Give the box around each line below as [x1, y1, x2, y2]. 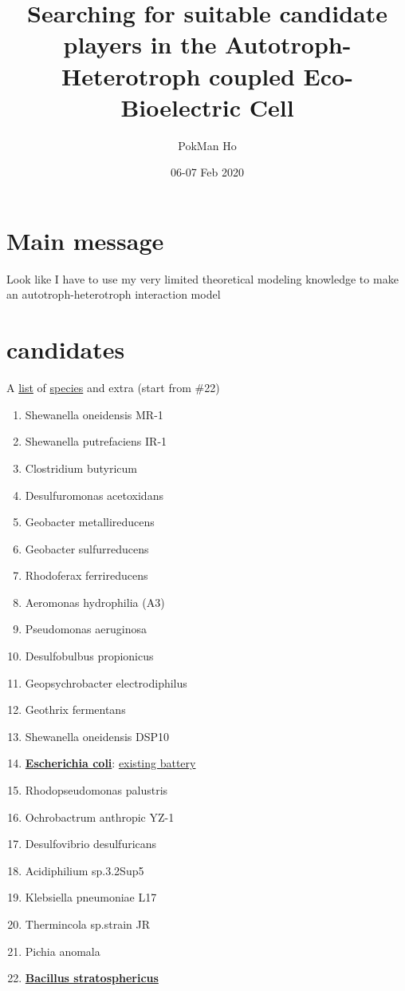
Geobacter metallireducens [25, 513, 155, 530]
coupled [209, 59, 295, 92]
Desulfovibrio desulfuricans [25, 835, 157, 852]
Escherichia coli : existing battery [25, 755, 196, 771]
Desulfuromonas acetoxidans [25, 486, 163, 503]
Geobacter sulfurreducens [25, 540, 149, 557]
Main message [6, 224, 164, 256]
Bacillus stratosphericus [25, 969, 159, 986]
